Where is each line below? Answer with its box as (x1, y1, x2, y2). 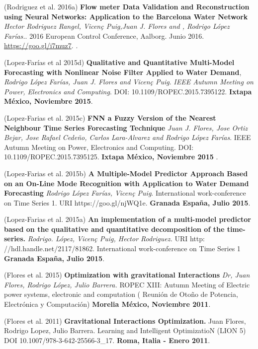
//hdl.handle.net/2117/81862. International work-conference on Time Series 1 (4, 243, 241, 254)
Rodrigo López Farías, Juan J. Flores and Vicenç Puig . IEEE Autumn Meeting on (4, 76, 254, 87)
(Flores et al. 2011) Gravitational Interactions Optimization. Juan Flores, (4, 315, 246, 326)
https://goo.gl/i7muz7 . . (4, 40, 78, 51)
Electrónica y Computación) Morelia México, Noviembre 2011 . (4, 299, 211, 309)
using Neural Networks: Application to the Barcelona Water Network (4, 11, 248, 21)
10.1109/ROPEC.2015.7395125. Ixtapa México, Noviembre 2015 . (4, 151, 218, 162)
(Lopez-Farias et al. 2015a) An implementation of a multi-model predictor (4, 214, 251, 224)
